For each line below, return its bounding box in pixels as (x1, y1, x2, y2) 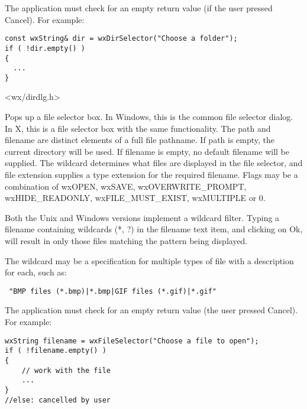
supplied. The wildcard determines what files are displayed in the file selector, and (5, 157, 303, 169)
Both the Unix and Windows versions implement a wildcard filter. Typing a (5, 211, 280, 223)
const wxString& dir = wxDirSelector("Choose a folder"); (5, 34, 238, 43)
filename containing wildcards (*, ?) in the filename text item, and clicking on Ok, (5, 223, 303, 235)
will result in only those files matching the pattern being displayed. (5, 235, 248, 246)
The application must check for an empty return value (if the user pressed (5, 2, 273, 14)
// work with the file (21, 366, 111, 375)
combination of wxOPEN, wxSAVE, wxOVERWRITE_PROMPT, (5, 180, 247, 192)
